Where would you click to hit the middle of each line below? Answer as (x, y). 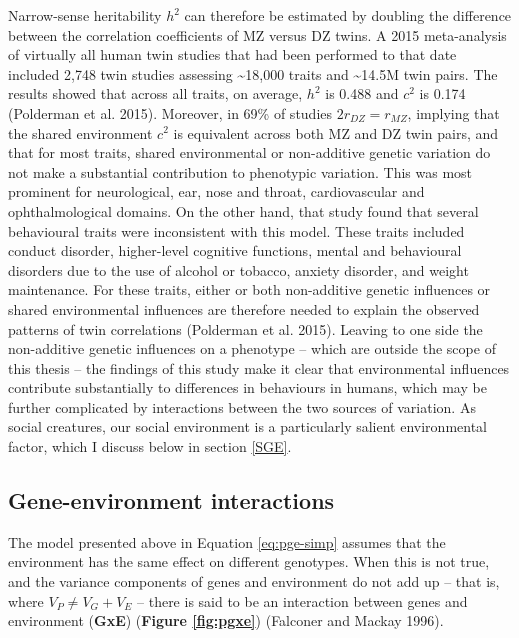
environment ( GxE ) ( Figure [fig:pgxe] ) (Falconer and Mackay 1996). (226, 620)
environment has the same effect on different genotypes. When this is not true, (249, 561)
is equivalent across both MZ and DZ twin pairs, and (336, 132)
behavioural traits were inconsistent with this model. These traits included (236, 230)
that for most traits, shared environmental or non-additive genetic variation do (249, 152)
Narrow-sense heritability (85, 15)
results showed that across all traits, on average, (155, 93)
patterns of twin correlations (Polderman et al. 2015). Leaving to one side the (245, 328)
